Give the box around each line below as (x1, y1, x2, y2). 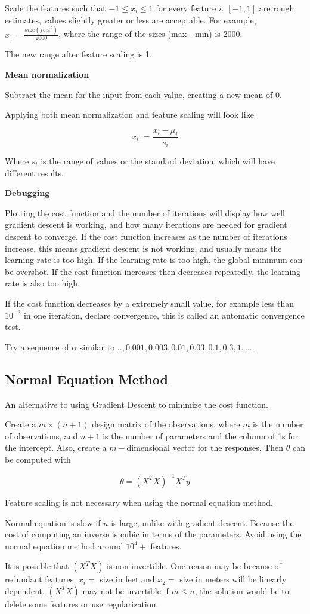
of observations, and (5, 429, 78, 442)
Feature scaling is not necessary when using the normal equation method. (5, 496, 273, 508)
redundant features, (5, 573, 76, 585)
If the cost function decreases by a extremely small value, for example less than (5, 297, 294, 309)
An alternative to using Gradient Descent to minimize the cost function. (5, 398, 268, 410)
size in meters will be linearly (179, 573, 287, 585)
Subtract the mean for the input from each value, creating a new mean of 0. (5, 88, 282, 100)
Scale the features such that (5, 2, 106, 14)
